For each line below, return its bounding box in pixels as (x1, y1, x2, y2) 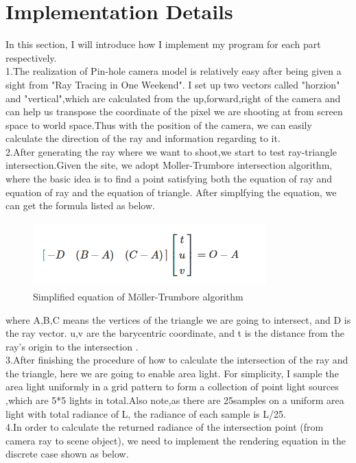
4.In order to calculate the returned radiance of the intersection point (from (5, 420, 324, 434)
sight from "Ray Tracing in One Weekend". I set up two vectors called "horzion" (5, 77, 340, 91)
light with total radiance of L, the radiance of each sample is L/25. (5, 406, 286, 420)
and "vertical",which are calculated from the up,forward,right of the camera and (5, 91, 341, 105)
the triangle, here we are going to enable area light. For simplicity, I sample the (5, 366, 339, 380)
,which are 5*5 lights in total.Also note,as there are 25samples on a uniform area (5, 393, 344, 407)
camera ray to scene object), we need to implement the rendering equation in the (5, 433, 346, 447)
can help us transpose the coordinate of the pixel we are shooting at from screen (5, 104, 343, 119)
